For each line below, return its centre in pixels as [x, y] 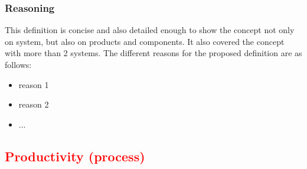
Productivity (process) [75, 156]
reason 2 [34, 104]
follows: [18, 64]
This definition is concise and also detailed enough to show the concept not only [150, 30]
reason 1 [34, 84]
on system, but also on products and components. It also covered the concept [145, 41]
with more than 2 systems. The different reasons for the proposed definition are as [153, 53]
